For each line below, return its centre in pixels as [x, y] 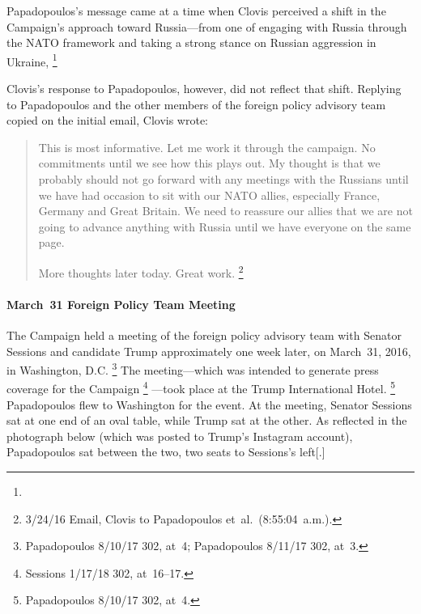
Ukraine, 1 [32, 60]
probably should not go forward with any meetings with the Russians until [223, 179]
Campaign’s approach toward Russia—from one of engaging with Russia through [207, 26]
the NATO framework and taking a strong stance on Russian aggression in [191, 42]
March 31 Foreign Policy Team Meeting [121, 304]
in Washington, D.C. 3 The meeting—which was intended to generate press [193, 368]
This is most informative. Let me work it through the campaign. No [207, 147]
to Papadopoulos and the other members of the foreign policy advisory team [196, 104]
